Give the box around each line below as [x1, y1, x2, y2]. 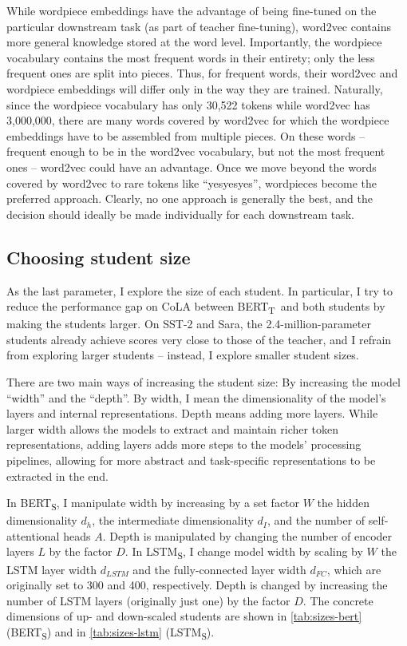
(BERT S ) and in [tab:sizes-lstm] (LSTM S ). [6, 623, 215, 642]
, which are [326, 561, 381, 577]
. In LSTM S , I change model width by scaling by [124, 543, 363, 562]
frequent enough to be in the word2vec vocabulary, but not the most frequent [6, 143, 385, 160]
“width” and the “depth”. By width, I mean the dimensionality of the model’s [6, 389, 386, 406]
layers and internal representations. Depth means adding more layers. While [6, 405, 378, 422]
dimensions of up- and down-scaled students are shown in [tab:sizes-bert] [6, 608, 362, 624]
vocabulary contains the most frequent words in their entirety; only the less [6, 49, 375, 65]
